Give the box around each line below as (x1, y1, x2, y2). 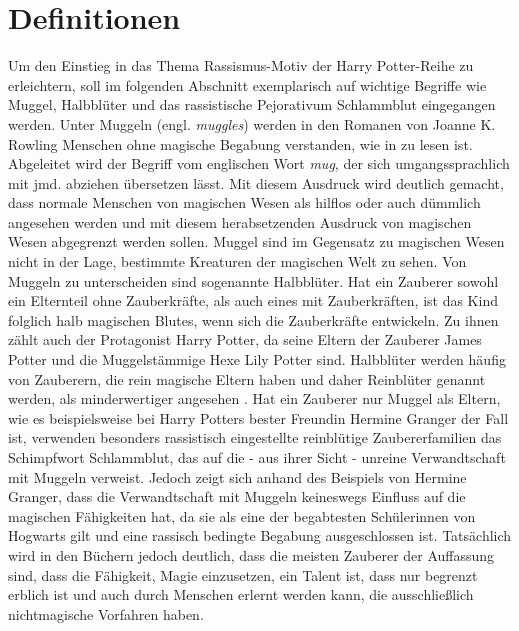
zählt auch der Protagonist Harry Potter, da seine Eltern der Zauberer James (8, 329, 482, 350)
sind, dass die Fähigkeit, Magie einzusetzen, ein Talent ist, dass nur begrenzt (8, 564, 478, 585)
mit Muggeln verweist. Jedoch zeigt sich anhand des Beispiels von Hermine (8, 466, 467, 487)
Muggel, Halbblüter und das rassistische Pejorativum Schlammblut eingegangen (8, 94, 496, 115)
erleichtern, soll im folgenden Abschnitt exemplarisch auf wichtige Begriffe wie (8, 74, 487, 95)
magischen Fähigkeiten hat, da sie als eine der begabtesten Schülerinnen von (8, 505, 476, 526)
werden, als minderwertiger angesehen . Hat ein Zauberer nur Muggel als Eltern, (8, 388, 501, 409)
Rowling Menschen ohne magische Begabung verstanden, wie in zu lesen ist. (8, 133, 473, 154)
